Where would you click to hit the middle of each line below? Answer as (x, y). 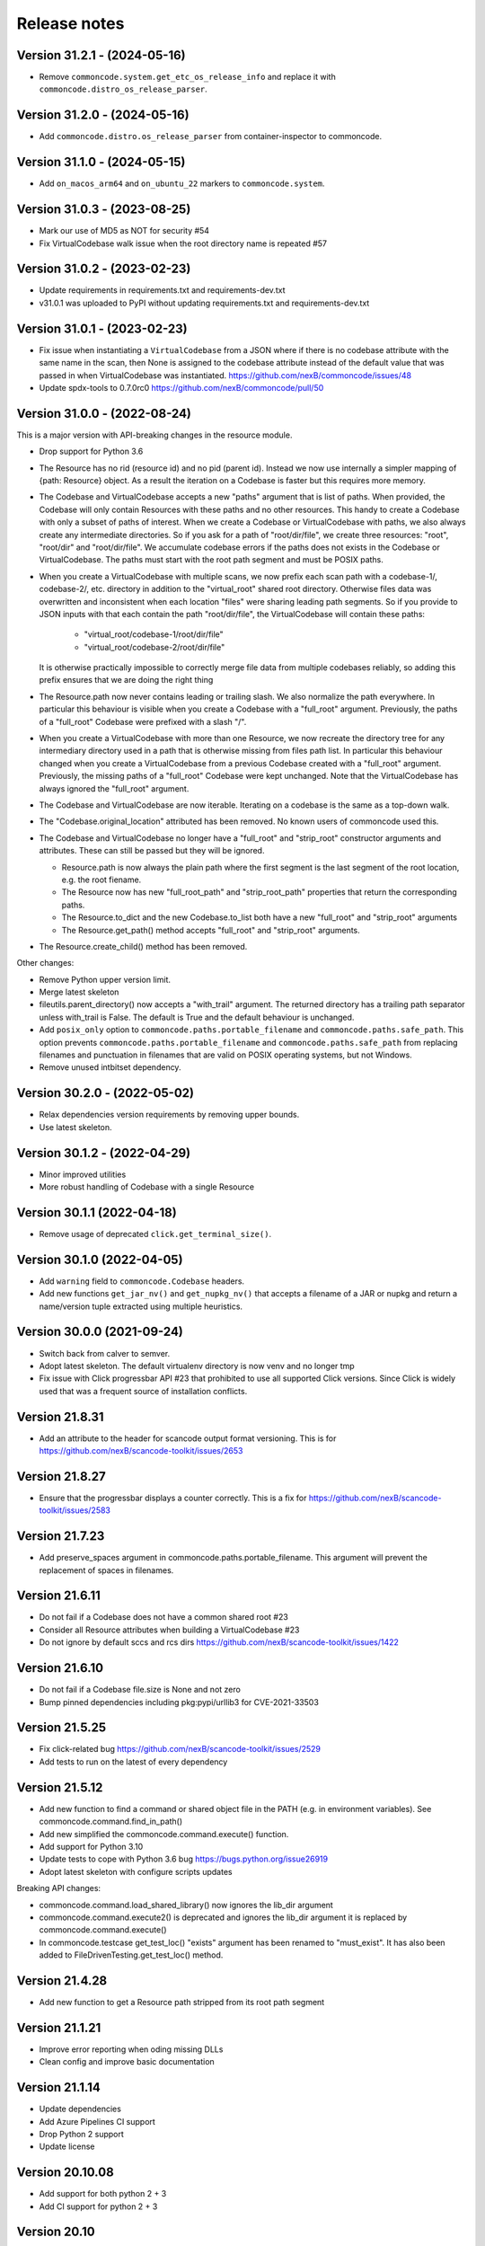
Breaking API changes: (59, 1888)
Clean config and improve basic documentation (127, 2062)
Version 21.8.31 (60, 1416)
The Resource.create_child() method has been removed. (143, 946)
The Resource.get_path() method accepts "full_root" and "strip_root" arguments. (211, 930)
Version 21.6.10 (60, 1668)
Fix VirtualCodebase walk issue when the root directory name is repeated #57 (183, 243)
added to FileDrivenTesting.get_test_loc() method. (131, 1955)
